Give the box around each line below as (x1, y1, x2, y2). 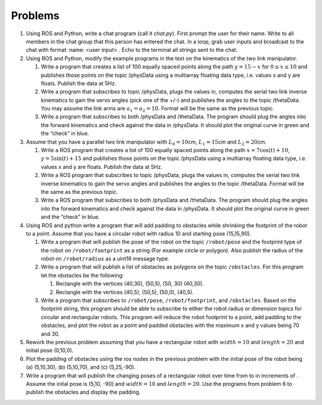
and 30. (41, 330, 60, 337)
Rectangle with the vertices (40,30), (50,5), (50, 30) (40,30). (55, 280, 204, 287)
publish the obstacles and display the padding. (26, 388, 141, 396)
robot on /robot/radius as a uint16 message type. (41, 255, 170, 262)
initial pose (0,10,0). (26, 347, 74, 354)
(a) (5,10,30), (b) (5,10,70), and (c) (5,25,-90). (26, 364, 136, 371)
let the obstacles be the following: (41, 271, 125, 279)
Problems (11, 9, 60, 22)
